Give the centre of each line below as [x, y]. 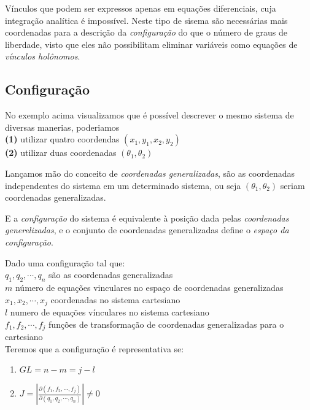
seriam [293, 185]
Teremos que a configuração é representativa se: [95, 348]
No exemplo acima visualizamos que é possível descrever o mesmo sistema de [149, 115]
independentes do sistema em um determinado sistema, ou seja [123, 185]
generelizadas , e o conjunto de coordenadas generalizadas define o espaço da [147, 230]
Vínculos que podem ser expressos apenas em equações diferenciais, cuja [141, 8]
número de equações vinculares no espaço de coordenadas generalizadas [149, 287]
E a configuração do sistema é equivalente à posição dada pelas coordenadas [147, 218]
